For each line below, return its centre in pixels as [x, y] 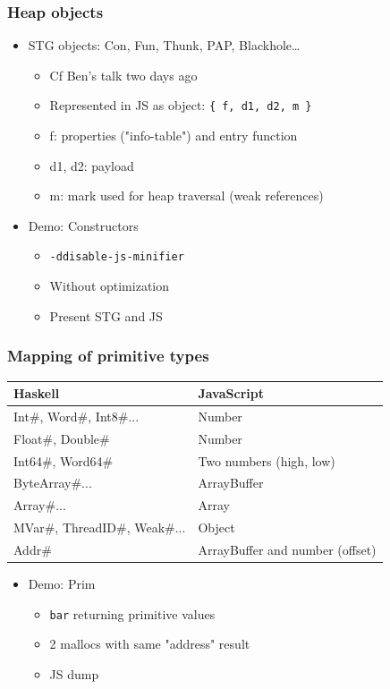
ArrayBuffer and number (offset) [287, 549]
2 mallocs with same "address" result [150, 644]
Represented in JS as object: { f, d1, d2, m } [181, 105]
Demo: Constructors [83, 225]
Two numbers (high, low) [267, 460]
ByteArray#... [53, 483]
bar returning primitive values [132, 613]
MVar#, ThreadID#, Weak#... [100, 527]
